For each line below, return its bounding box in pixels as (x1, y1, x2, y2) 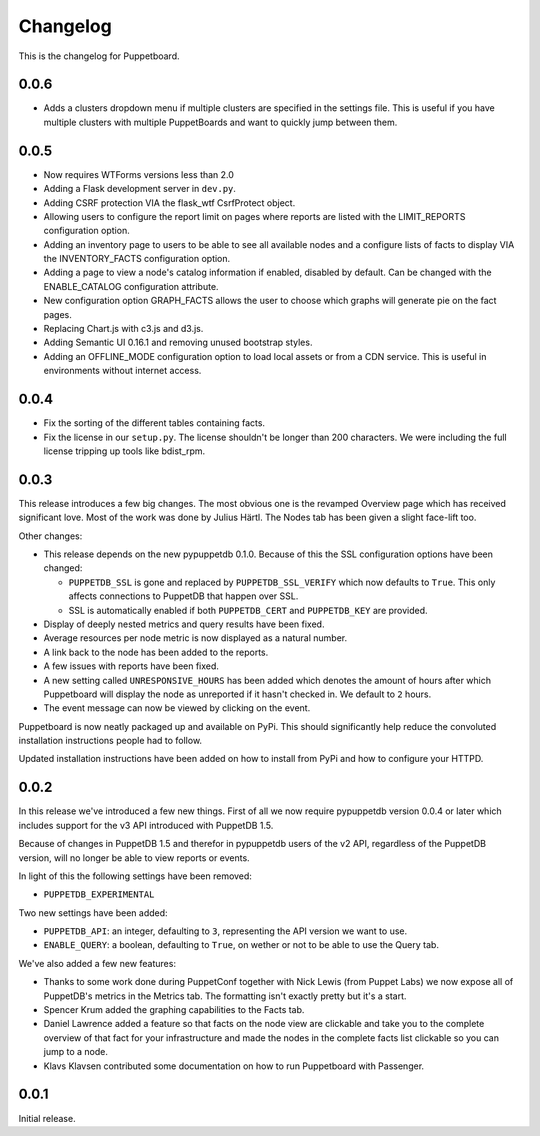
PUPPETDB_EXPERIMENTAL (43, 889, 155, 900)
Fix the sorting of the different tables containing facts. (43, 417, 265, 429)
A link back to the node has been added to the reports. (43, 646, 269, 658)
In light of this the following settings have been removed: (18, 870, 252, 882)
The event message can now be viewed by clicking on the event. (43, 702, 311, 714)
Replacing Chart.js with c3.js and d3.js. (43, 323, 204, 335)
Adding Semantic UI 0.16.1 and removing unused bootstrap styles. (43, 336, 313, 349)
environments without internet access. (43, 365, 202, 377)
